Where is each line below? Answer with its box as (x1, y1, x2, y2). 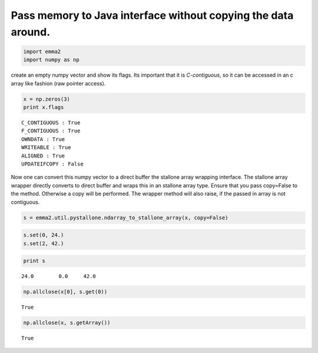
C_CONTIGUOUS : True (21, 120, 81, 126)
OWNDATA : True (21, 136, 65, 143)
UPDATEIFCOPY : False (21, 161, 84, 167)
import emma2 (23, 48, 61, 55)
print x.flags (23, 104, 64, 111)
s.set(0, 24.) (23, 232, 64, 239)
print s (23, 258, 45, 265)
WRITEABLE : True (21, 144, 71, 151)
